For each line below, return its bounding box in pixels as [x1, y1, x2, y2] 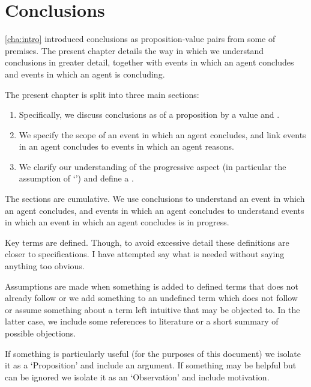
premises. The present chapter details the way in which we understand [5, 44, 264, 56]
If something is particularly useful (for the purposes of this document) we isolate [5, 347, 301, 359]
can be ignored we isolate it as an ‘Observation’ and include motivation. [5, 370, 270, 383]
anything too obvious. [5, 260, 85, 272]
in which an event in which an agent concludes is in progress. [5, 216, 229, 228]
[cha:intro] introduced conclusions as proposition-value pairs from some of [5, 32, 276, 45]
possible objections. [5, 327, 76, 339]
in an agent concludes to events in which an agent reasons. [19, 140, 234, 153]
